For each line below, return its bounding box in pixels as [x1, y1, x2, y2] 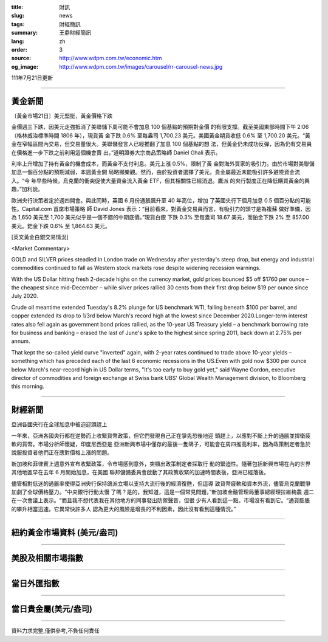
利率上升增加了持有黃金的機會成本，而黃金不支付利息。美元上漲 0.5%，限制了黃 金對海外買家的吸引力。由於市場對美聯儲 [11, 160, 315, 167]
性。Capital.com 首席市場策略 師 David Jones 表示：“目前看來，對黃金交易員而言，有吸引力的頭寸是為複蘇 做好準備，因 [11, 205, 311, 212]
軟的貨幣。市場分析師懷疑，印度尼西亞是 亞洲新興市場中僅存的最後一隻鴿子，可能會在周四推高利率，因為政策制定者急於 [11, 441, 311, 448]
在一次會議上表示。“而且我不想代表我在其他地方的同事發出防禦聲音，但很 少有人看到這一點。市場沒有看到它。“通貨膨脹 [11, 497, 310, 504]
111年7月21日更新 [11, 74, 53, 81]
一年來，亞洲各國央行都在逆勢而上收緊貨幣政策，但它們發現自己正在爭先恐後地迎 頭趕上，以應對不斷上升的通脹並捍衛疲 [11, 432, 311, 439]
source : [11, 55, 32, 62]
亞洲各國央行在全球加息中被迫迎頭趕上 [11, 421, 108, 428]
